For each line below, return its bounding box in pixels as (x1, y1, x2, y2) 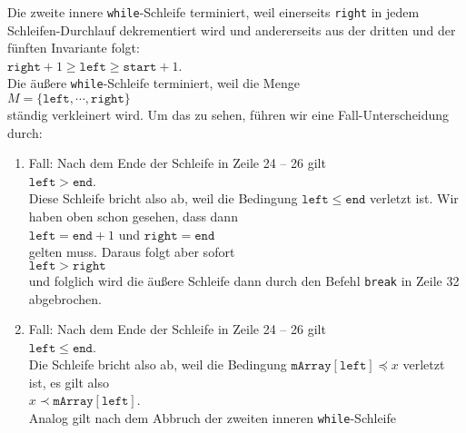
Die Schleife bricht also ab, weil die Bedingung (28, 355, 287, 374)
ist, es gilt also (28, 372, 109, 391)
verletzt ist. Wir (370, 189, 459, 208)
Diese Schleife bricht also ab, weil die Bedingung (28, 189, 298, 208)
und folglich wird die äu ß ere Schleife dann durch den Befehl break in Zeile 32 (28, 271, 460, 290)
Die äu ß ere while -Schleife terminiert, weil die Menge (7, 74, 300, 93)
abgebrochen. (28, 289, 102, 308)
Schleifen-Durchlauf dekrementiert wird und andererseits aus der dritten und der (7, 20, 456, 39)
